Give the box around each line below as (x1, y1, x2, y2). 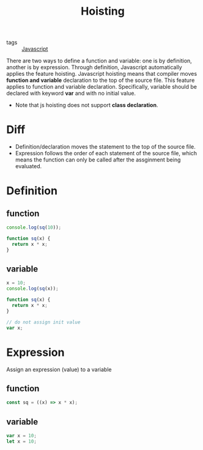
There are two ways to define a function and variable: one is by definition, (6, 57, 193, 65)
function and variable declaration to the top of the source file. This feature (6, 76, 195, 84)
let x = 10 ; (6, 438, 37, 444)
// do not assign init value (6, 319, 81, 325)
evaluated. (15, 163, 42, 170)
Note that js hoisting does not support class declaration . (15, 101, 158, 109)
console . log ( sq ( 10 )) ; (6, 224, 62, 231)
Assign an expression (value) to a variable (6, 366, 112, 373)
